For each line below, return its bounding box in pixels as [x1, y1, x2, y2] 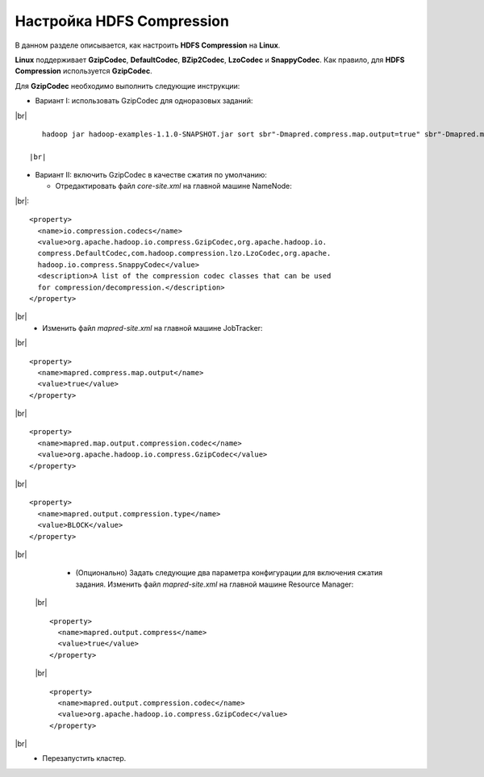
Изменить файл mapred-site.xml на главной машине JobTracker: [42, 323, 263, 332]
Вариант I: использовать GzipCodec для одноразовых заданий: [35, 96, 253, 106]
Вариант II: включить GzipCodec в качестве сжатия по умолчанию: [35, 170, 268, 180]
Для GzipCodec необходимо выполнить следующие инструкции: [15, 81, 240, 90]
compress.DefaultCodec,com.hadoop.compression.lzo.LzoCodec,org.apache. [37, 249, 332, 258]
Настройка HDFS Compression [15, 12, 230, 30]
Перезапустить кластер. [42, 754, 127, 763]
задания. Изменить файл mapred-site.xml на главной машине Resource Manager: [75, 579, 354, 589]
